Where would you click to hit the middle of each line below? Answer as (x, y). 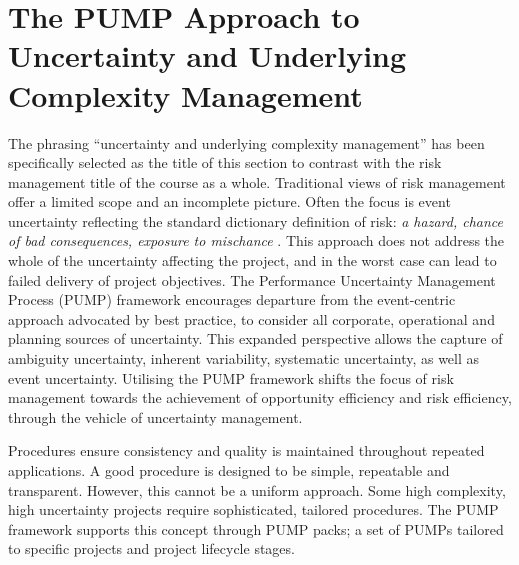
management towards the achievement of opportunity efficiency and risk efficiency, (260, 397)
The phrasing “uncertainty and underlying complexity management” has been (246, 142)
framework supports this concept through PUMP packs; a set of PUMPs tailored (256, 528)
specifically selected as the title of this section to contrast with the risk (225, 162)
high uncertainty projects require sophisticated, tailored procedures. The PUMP (253, 509)
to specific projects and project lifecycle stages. (151, 548)
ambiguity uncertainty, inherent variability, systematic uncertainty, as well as (244, 358)
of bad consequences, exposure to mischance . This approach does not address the (256, 240)
